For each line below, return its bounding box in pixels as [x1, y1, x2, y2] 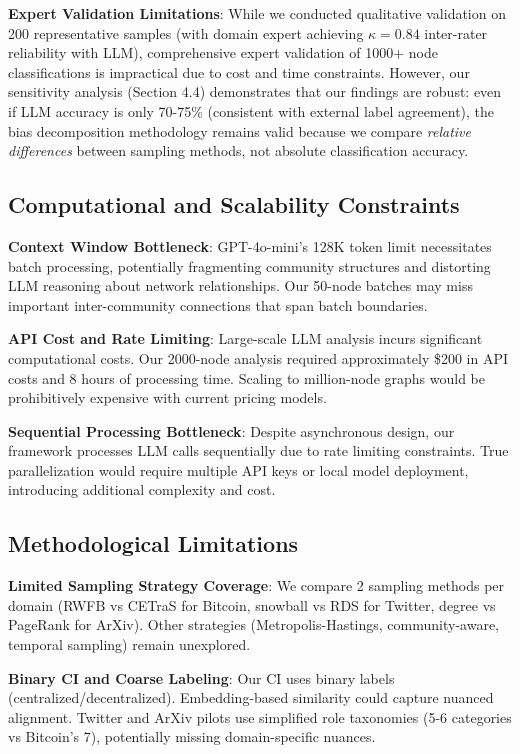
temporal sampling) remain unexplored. [8, 634, 251, 655]
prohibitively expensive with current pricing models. [8, 387, 327, 408]
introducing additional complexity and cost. [8, 479, 276, 500]
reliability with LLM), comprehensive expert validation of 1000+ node [8, 42, 438, 63]
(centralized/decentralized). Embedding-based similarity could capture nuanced [8, 687, 494, 708]
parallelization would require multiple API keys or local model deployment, [8, 459, 469, 480]
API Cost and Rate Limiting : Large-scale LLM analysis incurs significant [8, 328, 483, 349]
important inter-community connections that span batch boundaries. [8, 294, 428, 315]
